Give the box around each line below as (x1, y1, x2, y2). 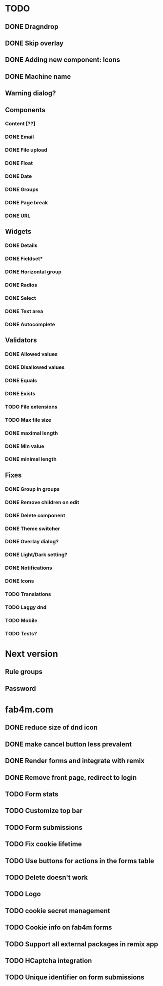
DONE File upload (5, 146, 47, 153)
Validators (5, 336, 38, 344)
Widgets (5, 227, 32, 236)
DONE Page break (5, 199, 48, 206)
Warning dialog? (5, 89, 56, 97)
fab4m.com (5, 704, 54, 715)
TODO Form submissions (5, 823, 83, 832)
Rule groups (5, 668, 43, 676)
